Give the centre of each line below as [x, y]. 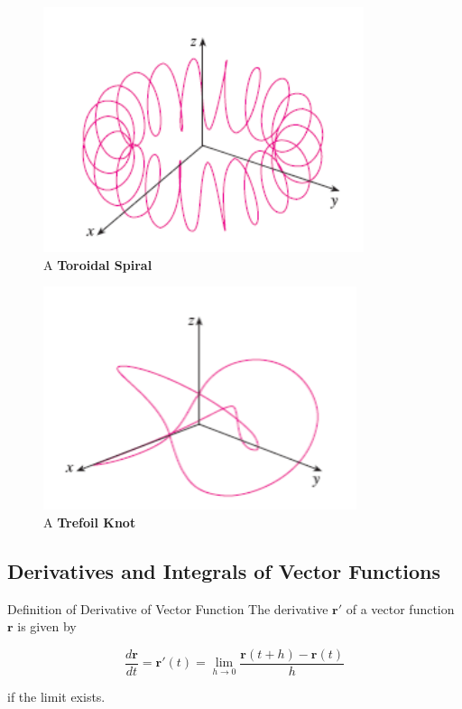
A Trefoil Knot [90, 522]
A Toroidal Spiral [98, 264]
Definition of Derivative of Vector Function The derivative [168, 608]
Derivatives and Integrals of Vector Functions [224, 570]
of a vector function [400, 608]
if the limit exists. [56, 696]
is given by [47, 626]
